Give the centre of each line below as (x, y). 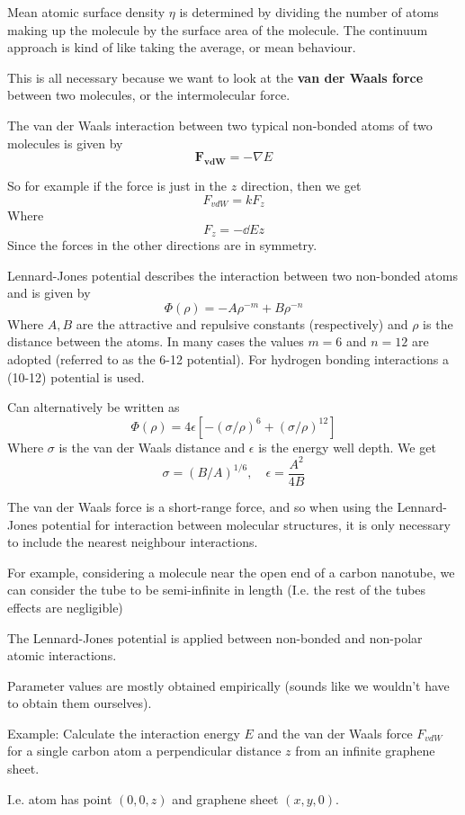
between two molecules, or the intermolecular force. (149, 95)
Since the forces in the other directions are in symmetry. (162, 245)
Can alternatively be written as (94, 407)
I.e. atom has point (60, 798)
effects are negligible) (65, 607)
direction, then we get (301, 185)
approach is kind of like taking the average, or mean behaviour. (182, 47)
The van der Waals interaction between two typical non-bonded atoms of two (220, 125)
